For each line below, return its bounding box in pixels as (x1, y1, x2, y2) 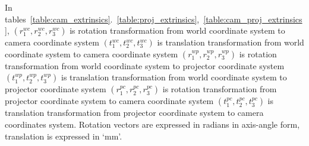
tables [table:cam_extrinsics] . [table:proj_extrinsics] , (5, 12, 200, 25)
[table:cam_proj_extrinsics (203, 12, 302, 25)
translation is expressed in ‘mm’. (5, 129, 122, 142)
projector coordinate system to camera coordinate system (5, 95, 214, 107)
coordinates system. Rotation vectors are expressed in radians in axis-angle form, (5, 118, 300, 130)
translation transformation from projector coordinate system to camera (5, 106, 264, 119)
